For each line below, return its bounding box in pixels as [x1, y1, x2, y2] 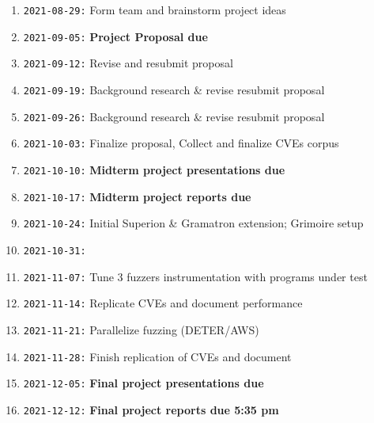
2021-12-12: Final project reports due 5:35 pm [23, 401, 279, 417]
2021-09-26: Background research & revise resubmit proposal [23, 108, 325, 124]
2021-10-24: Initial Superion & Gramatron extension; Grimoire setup [23, 215, 364, 231]
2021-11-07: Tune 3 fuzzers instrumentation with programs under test [23, 268, 368, 284]
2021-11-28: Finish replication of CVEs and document [23, 348, 292, 364]
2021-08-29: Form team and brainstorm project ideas [23, 2, 286, 17]
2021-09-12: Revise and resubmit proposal [23, 55, 233, 71]
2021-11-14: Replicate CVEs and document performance [23, 295, 303, 311]
